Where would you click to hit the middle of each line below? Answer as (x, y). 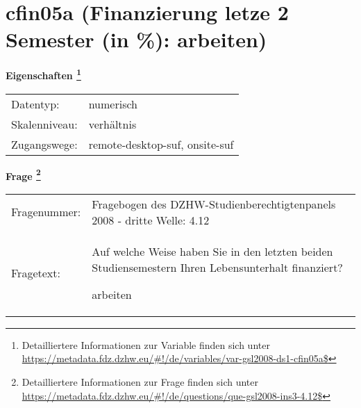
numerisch (113, 104)
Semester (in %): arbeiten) (136, 39)
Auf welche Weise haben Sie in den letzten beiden (212, 251)
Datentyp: (35, 104)
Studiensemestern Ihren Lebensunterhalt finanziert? (217, 267)
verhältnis (112, 124)
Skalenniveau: (44, 124)
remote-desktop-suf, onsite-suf (161, 144)
